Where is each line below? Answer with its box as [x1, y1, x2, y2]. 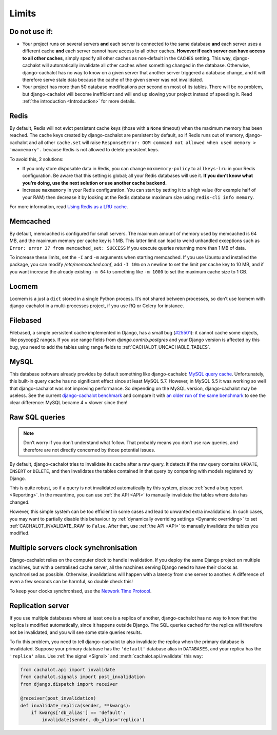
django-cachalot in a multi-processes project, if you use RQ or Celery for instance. [9, 303, 184, 309]
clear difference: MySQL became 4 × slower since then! [9, 400, 128, 406]
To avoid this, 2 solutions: [9, 156, 64, 162]
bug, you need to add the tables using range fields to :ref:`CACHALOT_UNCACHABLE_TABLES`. [9, 344, 211, 350]
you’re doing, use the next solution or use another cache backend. [22, 180, 167, 186]
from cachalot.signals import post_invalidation [20, 674, 145, 680]
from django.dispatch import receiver [20, 681, 118, 687]
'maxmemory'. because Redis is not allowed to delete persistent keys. [9, 147, 160, 153]
